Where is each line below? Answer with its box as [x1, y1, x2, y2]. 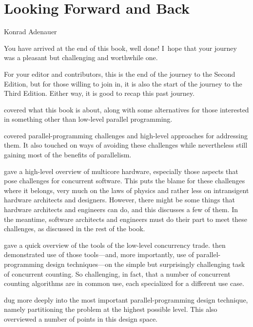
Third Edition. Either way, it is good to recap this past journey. [4, 88, 195, 98]
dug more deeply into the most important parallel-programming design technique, [4, 294, 248, 305]
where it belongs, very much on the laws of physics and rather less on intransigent [4, 185, 249, 195]
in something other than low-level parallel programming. [4, 114, 173, 124]
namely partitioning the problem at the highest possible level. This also [4, 304, 217, 314]
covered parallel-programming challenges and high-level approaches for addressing [4, 130, 248, 140]
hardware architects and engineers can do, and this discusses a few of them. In [4, 204, 238, 215]
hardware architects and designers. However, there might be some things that [4, 195, 235, 205]
